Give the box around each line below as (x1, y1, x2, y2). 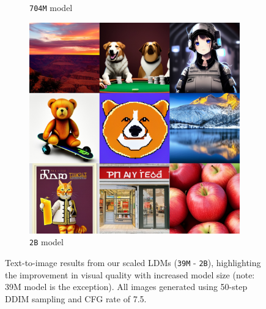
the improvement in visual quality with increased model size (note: (5, 268, 255, 281)
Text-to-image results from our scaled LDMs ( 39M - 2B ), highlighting (5, 256, 261, 269)
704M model (29, 1, 73, 13)
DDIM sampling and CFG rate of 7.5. (5, 292, 147, 305)
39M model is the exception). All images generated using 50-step (5, 280, 248, 293)
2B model (29, 235, 64, 248)
